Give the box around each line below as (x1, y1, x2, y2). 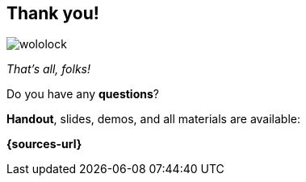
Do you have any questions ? (6, 87, 159, 101)
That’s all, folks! (6, 62, 91, 77)
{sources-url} (6, 137, 82, 151)
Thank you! (6, 3, 99, 23)
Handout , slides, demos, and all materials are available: (6, 112, 300, 126)
